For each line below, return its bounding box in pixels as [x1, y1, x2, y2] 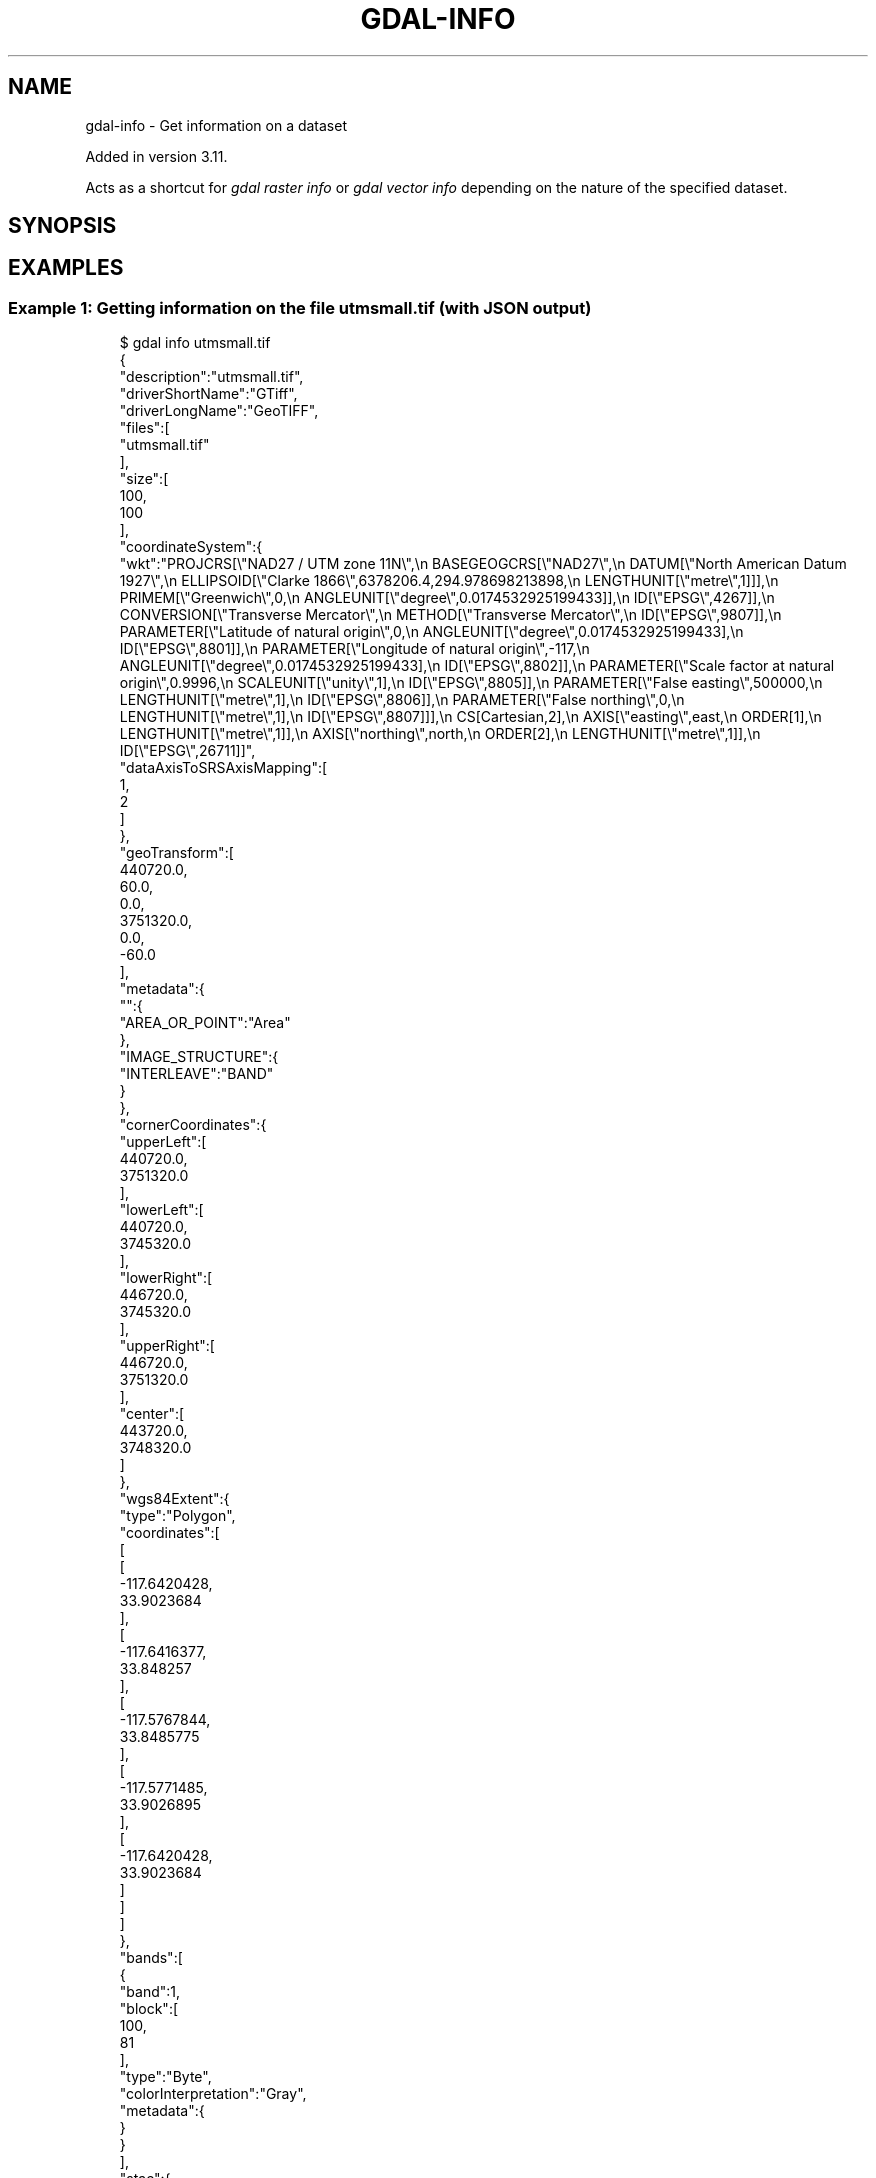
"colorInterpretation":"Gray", [119, 2085, 307, 2103]
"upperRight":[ [119, 1337, 215, 1355]
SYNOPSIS [8, 213, 117, 239]
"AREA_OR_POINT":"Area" [119, 1014, 291, 1032]
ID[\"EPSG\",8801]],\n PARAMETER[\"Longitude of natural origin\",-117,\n [119, 640, 590, 658]
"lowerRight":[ [119, 1269, 213, 1287]
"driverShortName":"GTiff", [119, 385, 298, 403]
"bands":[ [119, 1949, 183, 1967]
